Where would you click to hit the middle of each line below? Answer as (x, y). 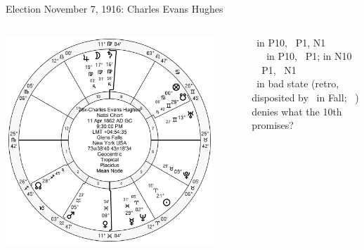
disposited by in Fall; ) (305, 97)
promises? (273, 125)
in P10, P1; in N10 (309, 56)
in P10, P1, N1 (291, 42)
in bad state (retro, (298, 83)
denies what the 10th (297, 111)
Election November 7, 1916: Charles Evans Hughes (115, 8)
